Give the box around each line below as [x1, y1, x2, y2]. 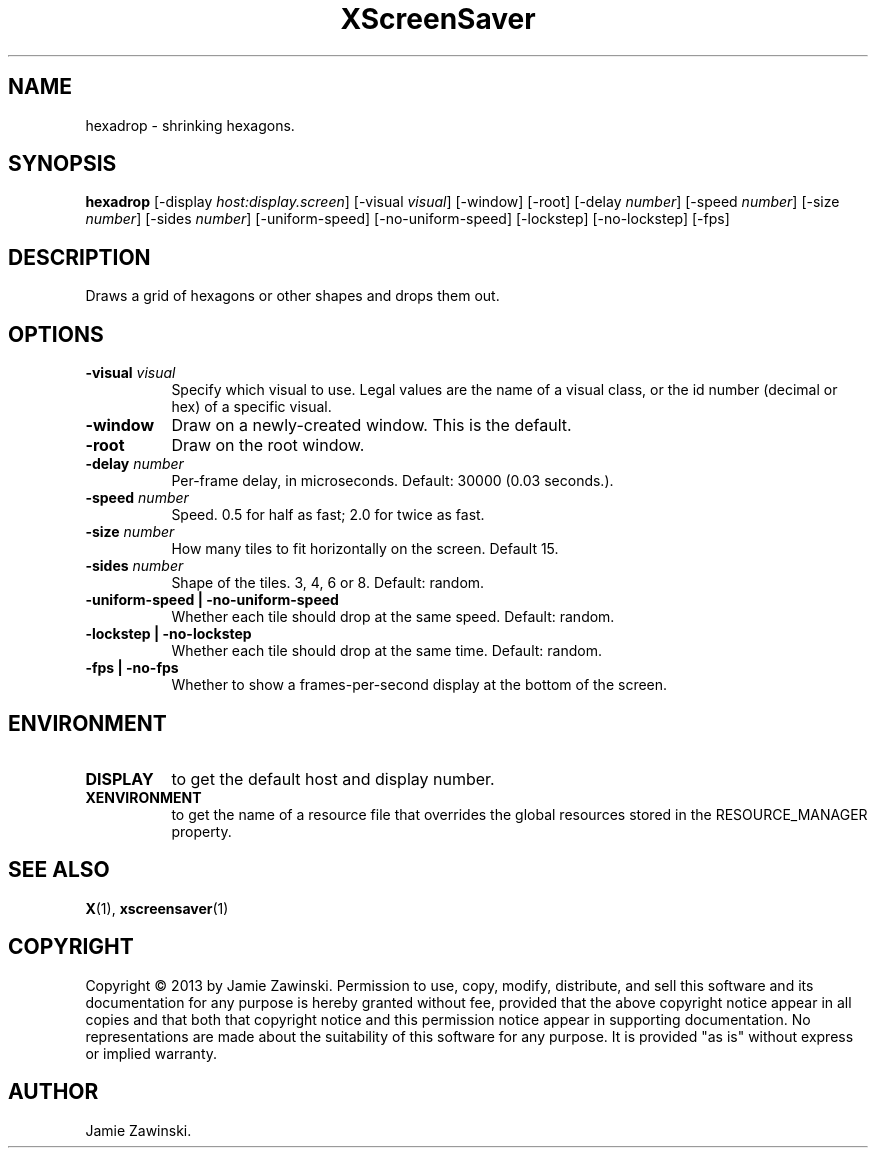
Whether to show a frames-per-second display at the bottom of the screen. [171, 676, 668, 694]
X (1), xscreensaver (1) [85, 899, 229, 917]
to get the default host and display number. [171, 768, 495, 789]
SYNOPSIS [8, 151, 117, 177]
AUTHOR [8, 1079, 99, 1105]
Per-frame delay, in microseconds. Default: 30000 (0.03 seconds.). [171, 472, 614, 490]
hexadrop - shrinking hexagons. [85, 116, 295, 134]
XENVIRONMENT [85, 788, 202, 806]
